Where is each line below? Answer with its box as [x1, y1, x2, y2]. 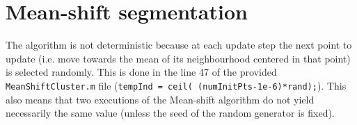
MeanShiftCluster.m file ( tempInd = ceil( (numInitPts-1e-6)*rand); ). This [6, 78, 347, 92]
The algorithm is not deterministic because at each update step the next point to [6, 37, 352, 52]
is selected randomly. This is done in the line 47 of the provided [6, 65, 277, 79]
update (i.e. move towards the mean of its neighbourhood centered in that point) [6, 51, 351, 65]
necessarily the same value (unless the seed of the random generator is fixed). [6, 106, 335, 120]
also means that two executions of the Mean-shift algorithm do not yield [6, 92, 315, 106]
